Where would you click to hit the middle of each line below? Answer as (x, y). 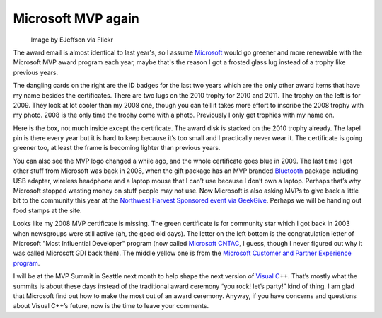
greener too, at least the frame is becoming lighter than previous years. (117, 148)
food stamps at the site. (47, 210)
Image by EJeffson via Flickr (72, 40)
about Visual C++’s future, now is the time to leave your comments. (111, 306)
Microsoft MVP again (76, 18)
